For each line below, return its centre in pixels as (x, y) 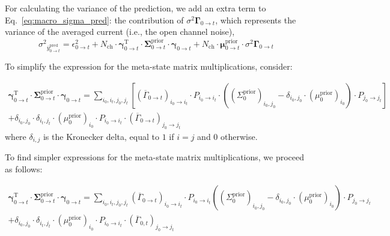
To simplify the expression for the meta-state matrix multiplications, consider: (149, 66)
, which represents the (256, 20)
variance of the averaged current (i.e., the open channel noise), (120, 32)
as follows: (24, 168)
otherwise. (239, 136)
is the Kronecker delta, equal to (101, 136)
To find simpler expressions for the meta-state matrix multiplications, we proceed (155, 157)
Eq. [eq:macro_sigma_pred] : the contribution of (94, 20)
